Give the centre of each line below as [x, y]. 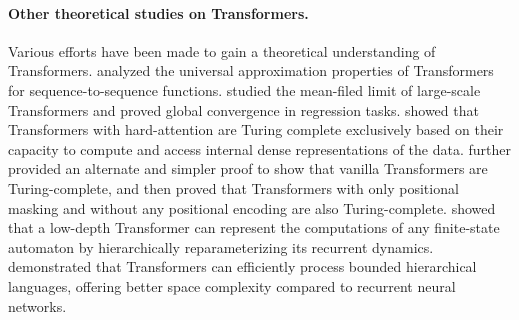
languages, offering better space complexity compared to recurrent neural [232, 285]
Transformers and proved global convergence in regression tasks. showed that [243, 109]
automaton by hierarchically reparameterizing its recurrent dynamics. [221, 246]
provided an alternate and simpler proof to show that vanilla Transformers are [248, 168]
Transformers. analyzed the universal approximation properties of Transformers [251, 70]
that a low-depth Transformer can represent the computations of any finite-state [254, 227]
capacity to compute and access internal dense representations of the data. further [260, 148]
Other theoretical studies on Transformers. [158, 12]
